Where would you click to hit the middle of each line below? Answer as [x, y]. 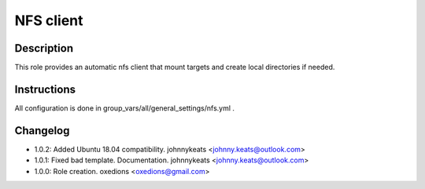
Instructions [45, 89]
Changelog [42, 131]
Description [44, 48]
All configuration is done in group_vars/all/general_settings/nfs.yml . [125, 108]
